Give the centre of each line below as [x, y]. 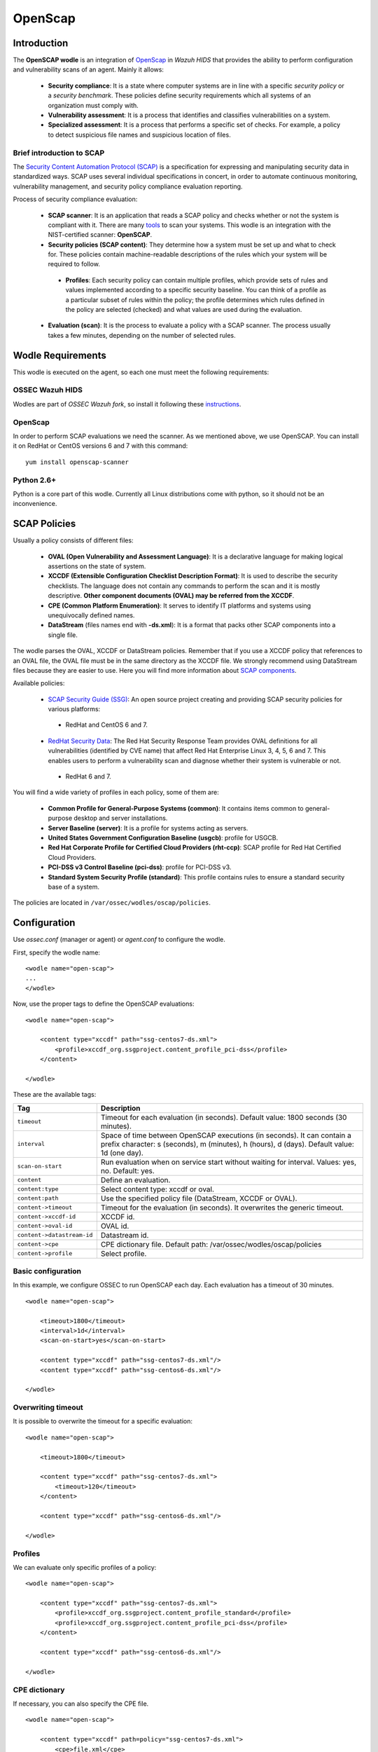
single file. [63, 635]
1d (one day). [122, 1153]
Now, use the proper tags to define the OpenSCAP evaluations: [104, 1004]
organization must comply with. [93, 105]
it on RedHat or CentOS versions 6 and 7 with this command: [100, 446]
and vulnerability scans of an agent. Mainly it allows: [89, 69]
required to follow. [74, 264]
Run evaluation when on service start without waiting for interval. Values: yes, [229, 1162]
